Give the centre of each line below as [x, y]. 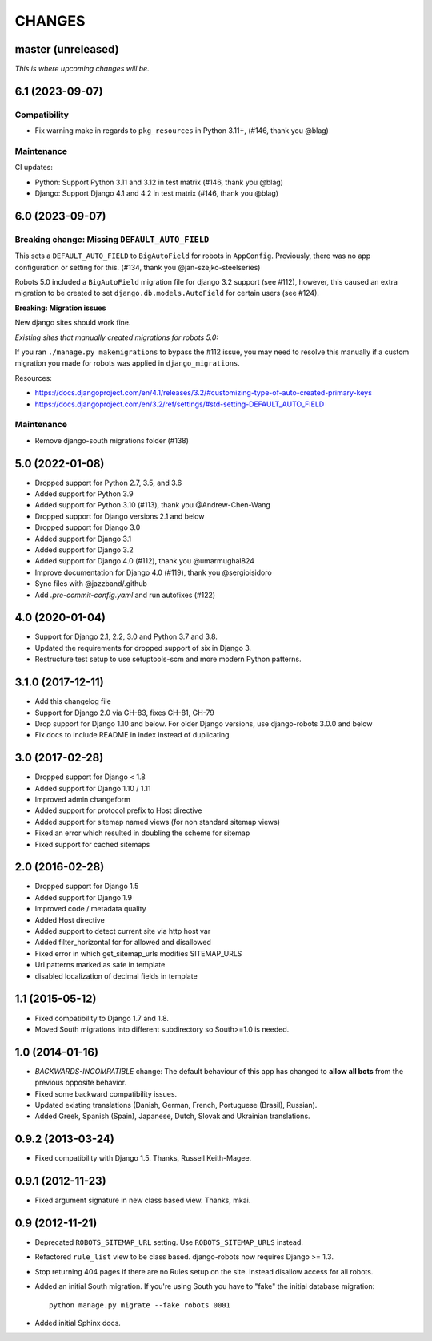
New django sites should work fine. [73, 323]
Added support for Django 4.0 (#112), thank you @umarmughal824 [145, 561]
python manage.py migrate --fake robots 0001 [140, 1305]
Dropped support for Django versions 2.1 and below [120, 516]
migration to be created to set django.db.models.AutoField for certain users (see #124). [167, 293]
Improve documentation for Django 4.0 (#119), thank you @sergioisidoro [153, 572]
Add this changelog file [73, 701]
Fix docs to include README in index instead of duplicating [132, 735]
